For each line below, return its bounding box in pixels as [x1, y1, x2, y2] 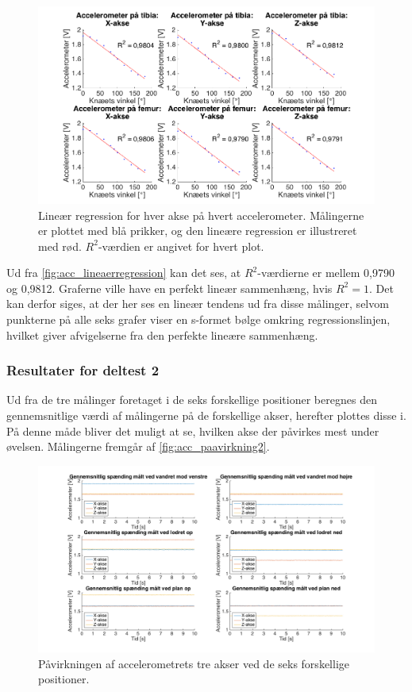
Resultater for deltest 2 [6, 360, 160, 380]
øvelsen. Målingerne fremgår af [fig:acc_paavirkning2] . [6, 438, 270, 455]
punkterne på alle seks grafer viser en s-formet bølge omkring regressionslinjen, [6, 311, 391, 328]
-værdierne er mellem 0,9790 [257, 264, 395, 281]
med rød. [38, 237, 82, 254]
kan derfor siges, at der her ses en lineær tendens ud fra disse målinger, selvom [6, 295, 389, 312]
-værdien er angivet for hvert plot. [98, 237, 264, 254]
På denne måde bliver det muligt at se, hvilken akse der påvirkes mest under [6, 422, 379, 439]
